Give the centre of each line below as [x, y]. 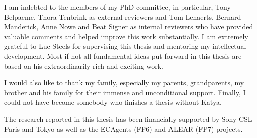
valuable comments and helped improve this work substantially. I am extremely [126, 36]
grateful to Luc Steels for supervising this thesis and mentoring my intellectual [125, 46]
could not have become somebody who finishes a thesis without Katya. [113, 102]
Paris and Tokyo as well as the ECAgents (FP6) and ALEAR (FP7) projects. [123, 129]
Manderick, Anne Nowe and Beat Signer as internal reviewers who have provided [129, 26]
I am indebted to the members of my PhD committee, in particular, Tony [117, 7]
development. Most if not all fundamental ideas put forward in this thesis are [123, 55]
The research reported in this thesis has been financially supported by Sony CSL [128, 119]
